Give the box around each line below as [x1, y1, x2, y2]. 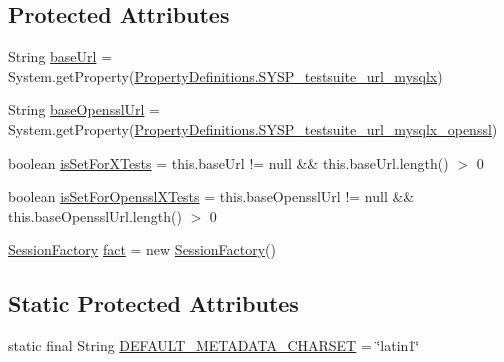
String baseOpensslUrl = [8, 99, 161, 120]
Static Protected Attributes [8, 288, 299, 319]
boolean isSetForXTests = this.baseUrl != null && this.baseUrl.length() [8, 152, 449, 173]
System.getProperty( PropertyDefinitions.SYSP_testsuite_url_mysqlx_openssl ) [8, 118, 498, 139]
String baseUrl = [8, 46, 113, 67]
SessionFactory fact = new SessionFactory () [8, 239, 276, 260]
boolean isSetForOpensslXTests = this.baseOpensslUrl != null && [8, 186, 415, 207]
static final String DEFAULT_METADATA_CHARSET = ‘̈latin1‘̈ [8, 335, 420, 356]
